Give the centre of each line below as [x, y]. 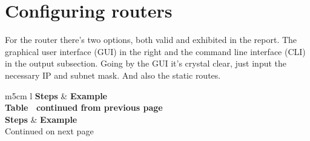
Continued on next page [49, 131]
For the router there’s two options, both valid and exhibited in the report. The [151, 40]
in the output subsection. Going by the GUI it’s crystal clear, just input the [146, 63]
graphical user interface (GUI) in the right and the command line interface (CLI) [155, 51]
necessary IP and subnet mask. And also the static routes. [113, 75]
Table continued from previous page [84, 107]
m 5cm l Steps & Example [56, 95]
